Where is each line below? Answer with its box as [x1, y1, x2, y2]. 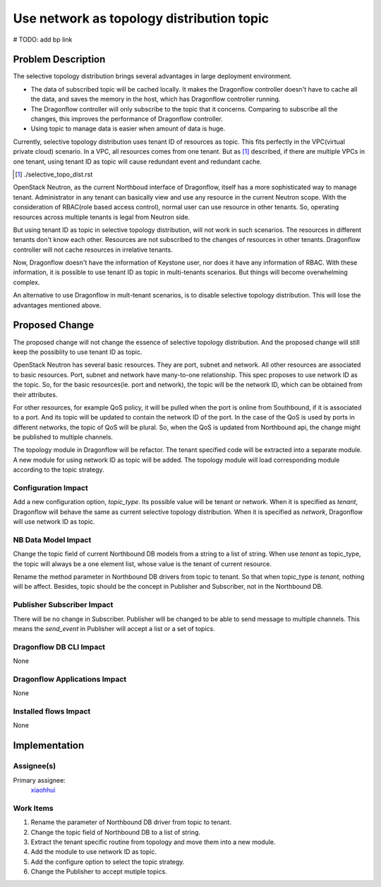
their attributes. [13, 390, 58, 398]
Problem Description [13, 54, 106, 66]
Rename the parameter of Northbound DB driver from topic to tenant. [30, 818, 232, 826]
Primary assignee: [13, 776, 66, 784]
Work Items [13, 803, 54, 813]
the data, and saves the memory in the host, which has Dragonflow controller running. [30, 95, 281, 104]
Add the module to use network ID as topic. [30, 848, 157, 856]
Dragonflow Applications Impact [13, 674, 127, 684]
